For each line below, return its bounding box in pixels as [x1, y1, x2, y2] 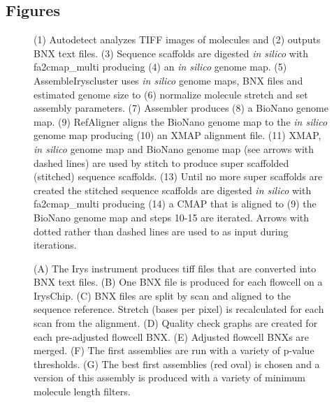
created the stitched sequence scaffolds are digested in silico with [34, 182, 312, 197]
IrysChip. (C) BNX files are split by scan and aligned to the [34, 288, 291, 302]
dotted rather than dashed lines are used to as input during [34, 224, 289, 238]
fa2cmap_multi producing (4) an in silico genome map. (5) [34, 59, 287, 74]
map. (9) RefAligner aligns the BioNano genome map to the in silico [34, 114, 328, 129]
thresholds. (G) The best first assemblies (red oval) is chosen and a [34, 356, 320, 371]
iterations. [34, 237, 77, 252]
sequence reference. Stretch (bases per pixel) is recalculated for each [34, 302, 324, 316]
